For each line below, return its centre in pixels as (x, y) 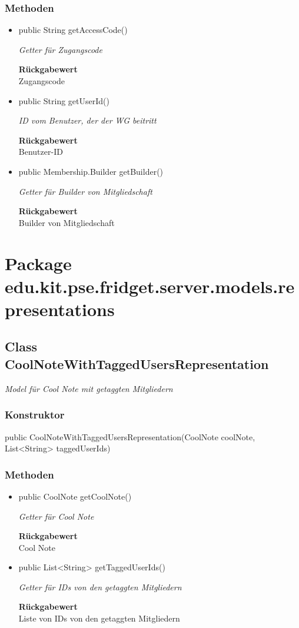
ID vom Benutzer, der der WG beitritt (87, 120)
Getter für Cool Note (56, 516)
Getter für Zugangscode (60, 49)
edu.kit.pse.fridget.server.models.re (150, 286)
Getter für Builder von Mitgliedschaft (85, 191)
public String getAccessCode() (73, 30)
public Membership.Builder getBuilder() (91, 171)
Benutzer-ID (41, 152)
